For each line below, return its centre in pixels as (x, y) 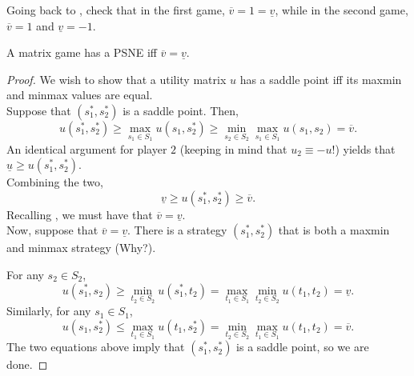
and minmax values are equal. (80, 95)
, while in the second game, (342, 10)
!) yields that (364, 148)
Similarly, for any (49, 311)
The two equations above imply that (96, 347)
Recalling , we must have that (80, 214)
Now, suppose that (52, 230)
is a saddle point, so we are (303, 347)
